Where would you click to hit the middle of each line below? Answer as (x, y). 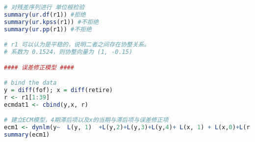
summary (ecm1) (27, 135)
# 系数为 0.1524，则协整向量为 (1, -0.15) (68, 52)
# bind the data (30, 83)
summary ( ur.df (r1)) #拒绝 (45, 14)
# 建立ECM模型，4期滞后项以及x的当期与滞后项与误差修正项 (86, 120)
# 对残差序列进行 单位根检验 (44, 7)
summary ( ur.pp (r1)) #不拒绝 (48, 29)
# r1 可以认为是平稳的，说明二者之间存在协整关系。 (77, 45)
